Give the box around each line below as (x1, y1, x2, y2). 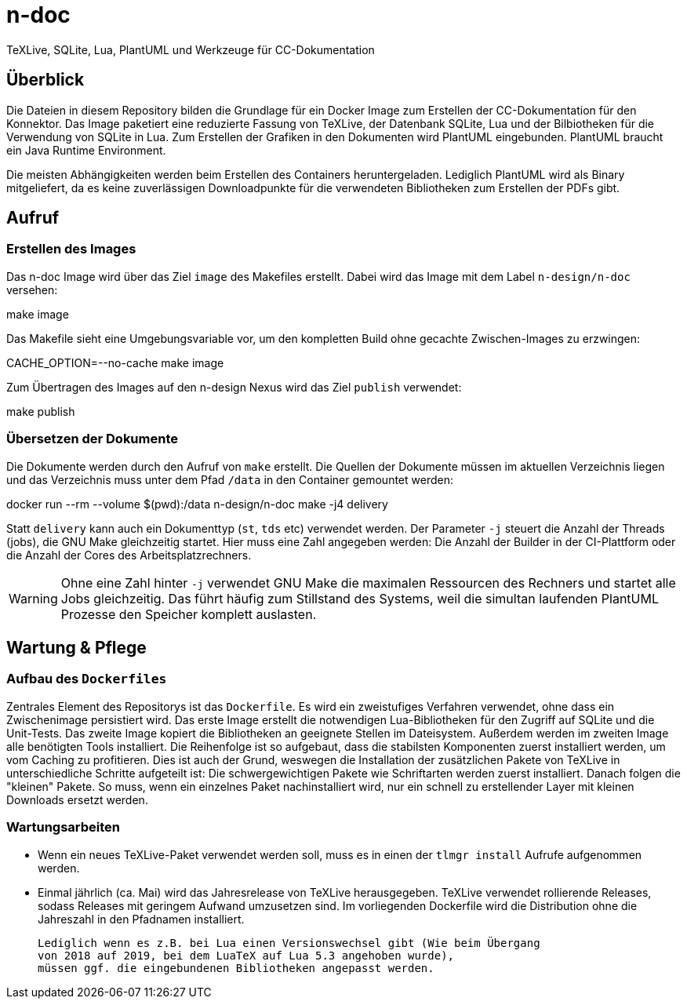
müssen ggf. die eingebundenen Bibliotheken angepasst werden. (38, 961, 434, 974)
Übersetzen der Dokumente (6, 431, 178, 447)
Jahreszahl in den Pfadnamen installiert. (38, 912, 245, 926)
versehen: (6, 282, 58, 297)
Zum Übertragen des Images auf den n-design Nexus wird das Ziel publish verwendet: (6, 380, 462, 394)
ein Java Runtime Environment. (6, 143, 166, 157)
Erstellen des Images (6, 241, 136, 257)
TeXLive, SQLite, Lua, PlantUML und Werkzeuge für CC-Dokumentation (6, 42, 375, 56)
